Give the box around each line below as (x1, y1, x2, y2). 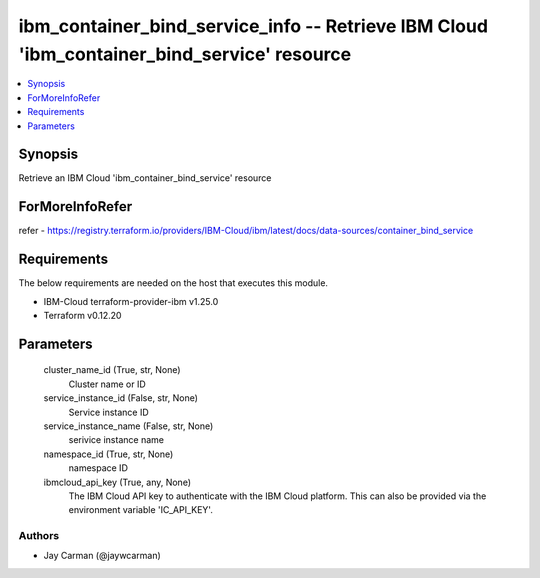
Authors (18, 529, 60, 543)
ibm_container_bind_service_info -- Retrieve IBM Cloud (18, 15, 489, 37)
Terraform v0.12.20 (43, 310, 122, 322)
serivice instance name (68, 434, 165, 446)
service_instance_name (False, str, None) (43, 420, 214, 432)
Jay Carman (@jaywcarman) (43, 550, 162, 562)
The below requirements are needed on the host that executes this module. (18, 277, 329, 289)
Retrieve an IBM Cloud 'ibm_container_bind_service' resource (18, 172, 272, 184)
